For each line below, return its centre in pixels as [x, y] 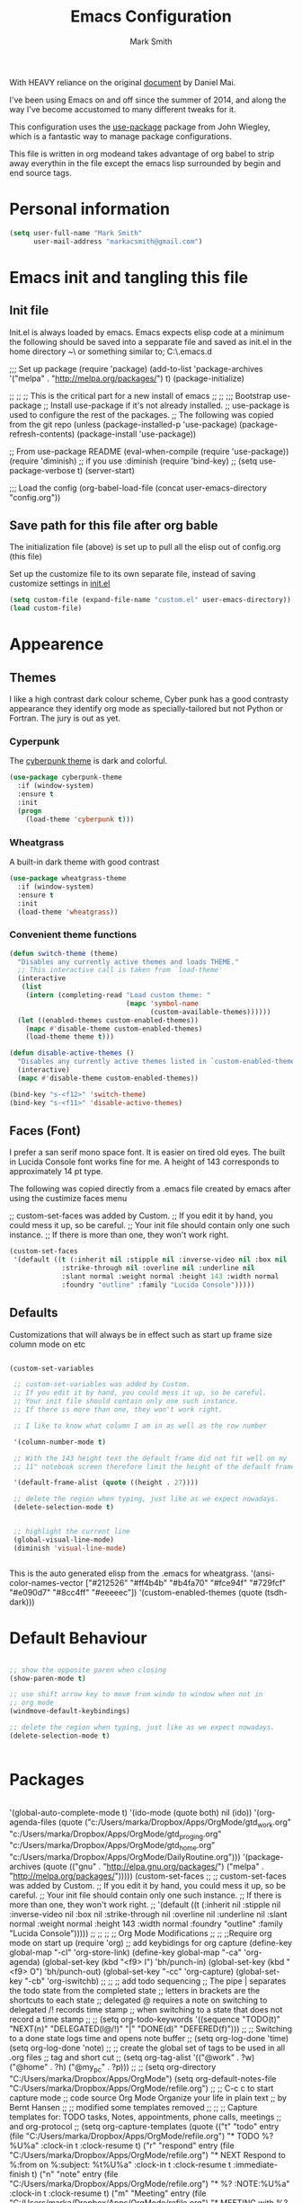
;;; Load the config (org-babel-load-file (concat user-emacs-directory [138, 488]
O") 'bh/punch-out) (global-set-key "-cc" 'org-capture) [132, 1972]
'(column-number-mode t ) [59, 1442]
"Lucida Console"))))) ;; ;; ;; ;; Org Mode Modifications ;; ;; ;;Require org [141, 1933]
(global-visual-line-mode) [64, 1539]
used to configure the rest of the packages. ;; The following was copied [142, 414]
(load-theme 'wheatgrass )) [68, 912]
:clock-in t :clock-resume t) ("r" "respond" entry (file [138, 2145]
